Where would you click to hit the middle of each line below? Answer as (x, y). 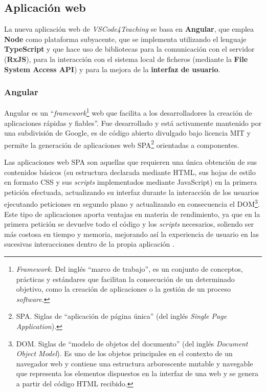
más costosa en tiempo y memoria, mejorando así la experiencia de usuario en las (131, 234)
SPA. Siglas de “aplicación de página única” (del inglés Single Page (121, 316)
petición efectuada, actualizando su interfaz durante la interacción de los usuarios (132, 192)
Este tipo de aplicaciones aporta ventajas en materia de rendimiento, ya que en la (132, 214)
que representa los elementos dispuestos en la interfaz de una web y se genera (137, 373)
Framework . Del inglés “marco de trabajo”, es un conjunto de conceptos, (129, 269)
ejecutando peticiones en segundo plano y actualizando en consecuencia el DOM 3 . (132, 203)
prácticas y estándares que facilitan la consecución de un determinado (125, 279)
